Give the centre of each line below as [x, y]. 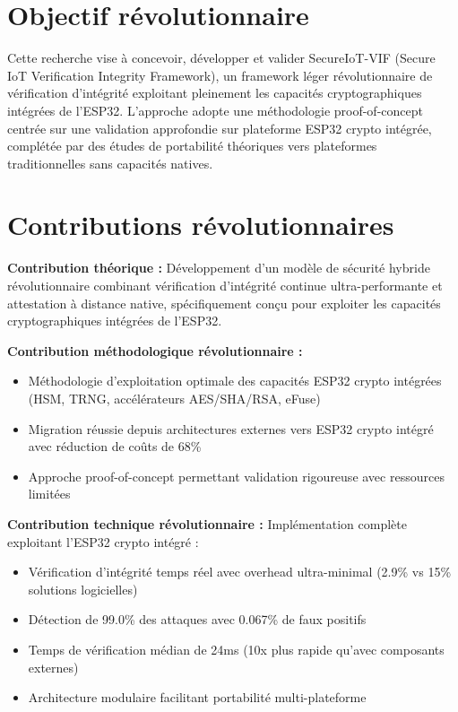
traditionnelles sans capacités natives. [110, 163]
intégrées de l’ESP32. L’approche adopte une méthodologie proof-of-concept [215, 110]
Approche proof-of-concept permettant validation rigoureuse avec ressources [236, 476]
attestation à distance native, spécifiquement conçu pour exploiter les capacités [224, 303]
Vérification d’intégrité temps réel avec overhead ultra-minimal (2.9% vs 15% [240, 572]
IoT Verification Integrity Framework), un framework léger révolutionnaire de [220, 75]
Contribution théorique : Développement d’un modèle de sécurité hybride [219, 268]
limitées [49, 494]
